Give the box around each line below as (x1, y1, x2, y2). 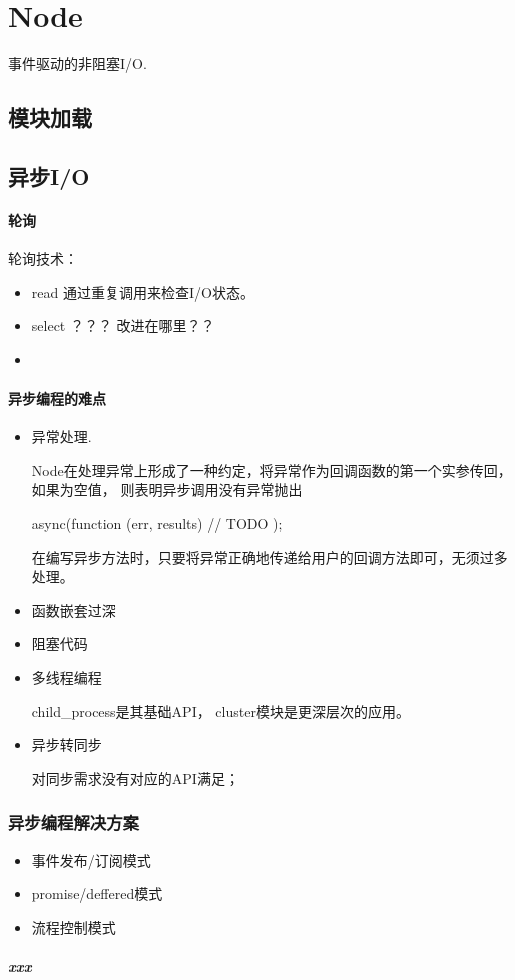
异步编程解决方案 (8, 810, 139, 835)
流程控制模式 (31, 916, 116, 937)
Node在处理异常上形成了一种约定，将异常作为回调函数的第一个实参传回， (31, 459, 512, 480)
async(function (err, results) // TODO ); (31, 513, 283, 534)
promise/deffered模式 (31, 883, 163, 904)
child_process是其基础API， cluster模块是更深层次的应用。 (31, 700, 410, 721)
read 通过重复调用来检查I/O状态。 (31, 281, 254, 302)
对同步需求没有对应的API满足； (31, 767, 239, 788)
